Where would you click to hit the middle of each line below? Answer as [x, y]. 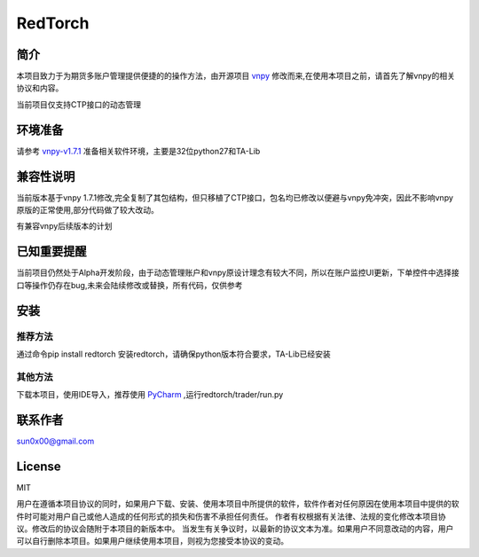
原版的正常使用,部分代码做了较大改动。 [88, 210]
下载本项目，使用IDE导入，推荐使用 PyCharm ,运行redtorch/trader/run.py [150, 395]
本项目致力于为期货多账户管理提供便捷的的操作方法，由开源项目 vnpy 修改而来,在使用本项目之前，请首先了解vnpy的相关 [236, 76]
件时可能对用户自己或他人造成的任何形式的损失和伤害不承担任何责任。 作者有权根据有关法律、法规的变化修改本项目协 [231, 516]
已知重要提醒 [51, 251]
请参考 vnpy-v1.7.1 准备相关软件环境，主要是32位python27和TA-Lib [138, 151]
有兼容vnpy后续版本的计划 [64, 226]
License [39, 466]
